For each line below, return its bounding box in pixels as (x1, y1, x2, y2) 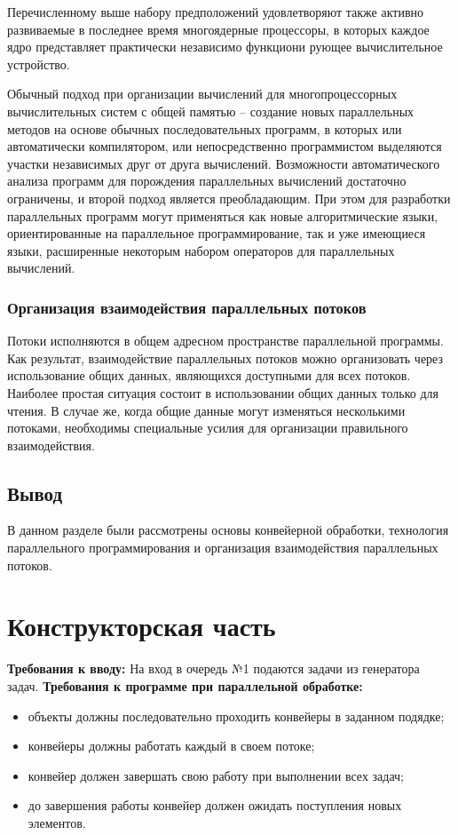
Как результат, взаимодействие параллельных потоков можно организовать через (7, 348, 444, 367)
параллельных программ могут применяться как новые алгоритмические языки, (7, 206, 438, 225)
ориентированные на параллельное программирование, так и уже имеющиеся (7, 224, 426, 243)
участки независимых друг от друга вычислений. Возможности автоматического (7, 154, 440, 172)
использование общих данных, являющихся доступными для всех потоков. (7, 366, 411, 385)
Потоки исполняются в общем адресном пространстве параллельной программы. (7, 331, 444, 350)
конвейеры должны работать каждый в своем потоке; (28, 736, 315, 755)
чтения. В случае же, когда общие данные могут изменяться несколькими (7, 401, 406, 419)
